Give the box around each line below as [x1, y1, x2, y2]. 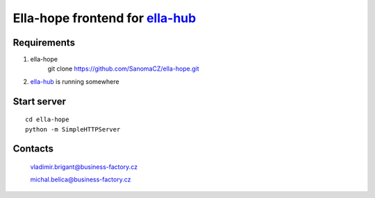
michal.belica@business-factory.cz [30, 175, 131, 183]
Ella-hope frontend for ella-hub [12, 10, 197, 26]
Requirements [12, 37, 76, 48]
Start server [12, 96, 66, 107]
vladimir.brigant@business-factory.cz [30, 163, 138, 171]
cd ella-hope [25, 116, 69, 124]
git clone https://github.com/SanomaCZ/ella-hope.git [47, 64, 199, 73]
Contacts [12, 143, 54, 155]
